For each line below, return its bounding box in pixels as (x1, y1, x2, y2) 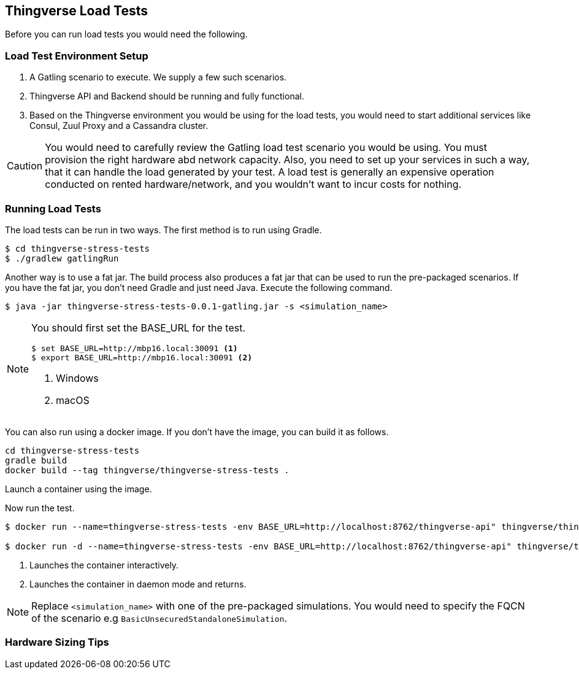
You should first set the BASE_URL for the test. (31, 321, 246, 334)
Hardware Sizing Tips (5, 636, 109, 649)
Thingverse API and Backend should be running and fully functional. (29, 91, 304, 102)
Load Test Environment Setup (5, 49, 148, 62)
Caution (7, 160, 43, 172)
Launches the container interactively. (29, 559, 179, 570)
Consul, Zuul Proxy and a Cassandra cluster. (29, 120, 209, 131)
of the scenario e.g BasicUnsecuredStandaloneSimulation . (31, 611, 288, 624)
